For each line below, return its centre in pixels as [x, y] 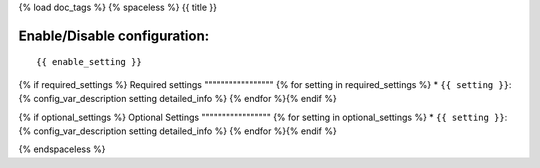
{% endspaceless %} [62, 149]
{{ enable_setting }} [89, 62]
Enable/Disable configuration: [114, 35]
